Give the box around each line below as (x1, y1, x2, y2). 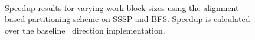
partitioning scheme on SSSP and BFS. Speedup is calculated (27, 13, 250, 25)
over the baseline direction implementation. (5, 24, 165, 36)
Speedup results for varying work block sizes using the (5, 1, 201, 13)
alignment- (203, 1, 242, 13)
